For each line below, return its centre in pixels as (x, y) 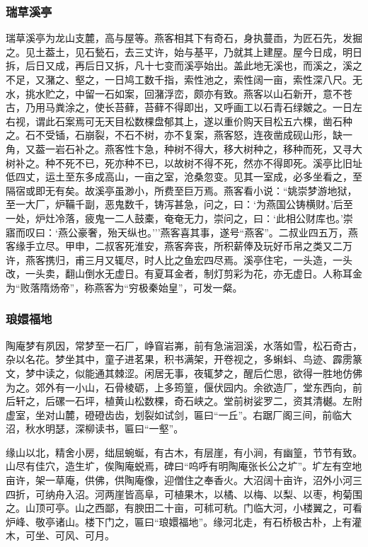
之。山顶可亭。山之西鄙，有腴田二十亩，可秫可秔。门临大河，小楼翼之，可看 (184, 508)
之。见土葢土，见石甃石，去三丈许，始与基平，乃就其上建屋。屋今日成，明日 (184, 51)
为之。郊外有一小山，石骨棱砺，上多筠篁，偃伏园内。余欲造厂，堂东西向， (179, 387)
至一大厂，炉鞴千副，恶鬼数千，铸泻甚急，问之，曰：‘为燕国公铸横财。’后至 (179, 204)
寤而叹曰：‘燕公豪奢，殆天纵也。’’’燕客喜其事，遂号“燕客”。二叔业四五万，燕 (182, 232)
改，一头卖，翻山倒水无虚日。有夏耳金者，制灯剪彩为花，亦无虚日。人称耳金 (184, 273)
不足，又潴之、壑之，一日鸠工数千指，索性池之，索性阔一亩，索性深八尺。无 (184, 79)
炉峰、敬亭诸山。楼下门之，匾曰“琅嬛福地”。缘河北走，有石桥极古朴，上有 (179, 521)
